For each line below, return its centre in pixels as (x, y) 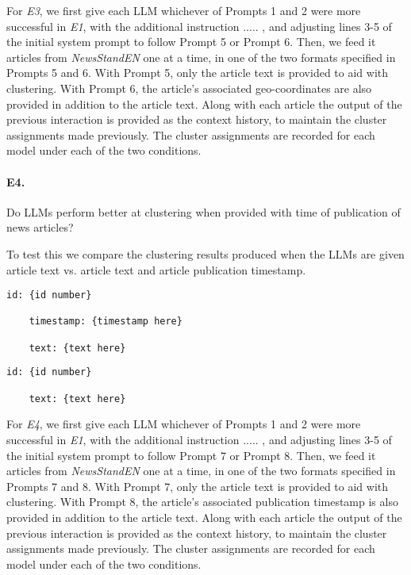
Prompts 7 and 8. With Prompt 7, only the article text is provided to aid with (198, 486)
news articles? (40, 227)
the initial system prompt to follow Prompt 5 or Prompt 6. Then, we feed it (191, 42)
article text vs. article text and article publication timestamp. (156, 269)
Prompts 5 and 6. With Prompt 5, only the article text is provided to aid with (198, 73)
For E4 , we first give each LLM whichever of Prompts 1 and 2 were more (184, 424)
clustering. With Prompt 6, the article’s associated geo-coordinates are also (189, 88)
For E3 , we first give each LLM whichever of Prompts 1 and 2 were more (184, 10)
